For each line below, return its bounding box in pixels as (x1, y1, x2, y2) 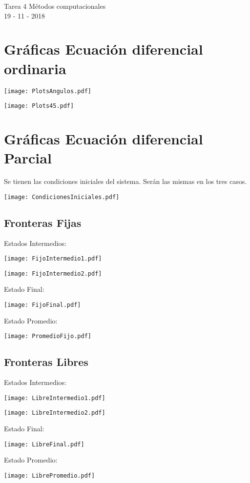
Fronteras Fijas (4, 215, 82, 230)
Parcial (4, 148, 52, 168)
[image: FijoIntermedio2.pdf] (4, 270, 102, 277)
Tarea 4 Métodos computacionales (4, 1, 106, 11)
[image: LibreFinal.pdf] (4, 441, 84, 448)
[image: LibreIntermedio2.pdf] (4, 409, 105, 417)
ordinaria (4, 58, 66, 78)
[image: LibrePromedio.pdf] (4, 472, 95, 479)
